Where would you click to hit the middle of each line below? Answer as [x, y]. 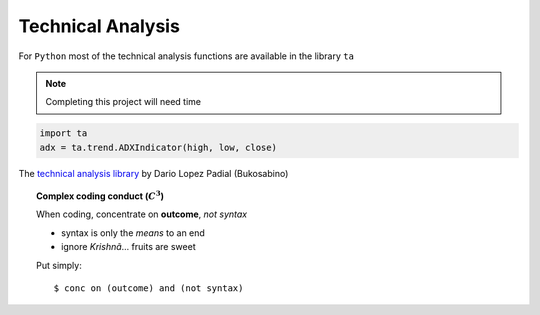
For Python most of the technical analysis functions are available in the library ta [186, 56]
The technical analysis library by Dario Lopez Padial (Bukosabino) [153, 173]
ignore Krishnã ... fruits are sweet [128, 247]
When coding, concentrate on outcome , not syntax [142, 214]
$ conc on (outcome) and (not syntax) [148, 288]
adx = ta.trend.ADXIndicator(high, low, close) [158, 147]
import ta [63, 133]
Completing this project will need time [123, 102]
